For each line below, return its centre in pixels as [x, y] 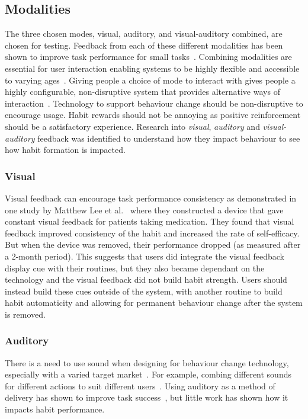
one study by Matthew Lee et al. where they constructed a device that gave [144, 209]
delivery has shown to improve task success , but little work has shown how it [147, 397]
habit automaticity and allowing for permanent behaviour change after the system [154, 303]
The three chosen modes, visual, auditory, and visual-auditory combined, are [144, 33]
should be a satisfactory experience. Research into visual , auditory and [132, 126]
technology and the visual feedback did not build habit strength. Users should [146, 279]
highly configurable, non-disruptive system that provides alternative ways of [142, 92]
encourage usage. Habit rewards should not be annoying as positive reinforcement [153, 115]
